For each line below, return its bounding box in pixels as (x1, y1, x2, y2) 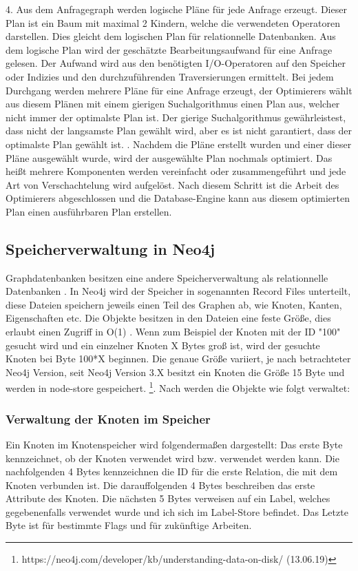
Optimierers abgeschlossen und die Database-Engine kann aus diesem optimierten (6, 191, 350, 205)
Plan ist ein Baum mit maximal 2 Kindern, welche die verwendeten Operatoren (6, 15, 340, 30)
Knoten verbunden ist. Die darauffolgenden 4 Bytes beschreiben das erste (6, 477, 315, 492)
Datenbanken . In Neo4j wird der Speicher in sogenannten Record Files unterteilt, (6, 284, 351, 298)
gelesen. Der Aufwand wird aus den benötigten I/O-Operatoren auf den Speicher (6, 56, 346, 70)
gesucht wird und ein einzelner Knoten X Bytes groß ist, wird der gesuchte (6, 338, 320, 352)
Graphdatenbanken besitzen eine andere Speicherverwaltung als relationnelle (6, 270, 328, 284)
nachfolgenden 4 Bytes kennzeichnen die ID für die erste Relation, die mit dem (6, 464, 338, 479)
